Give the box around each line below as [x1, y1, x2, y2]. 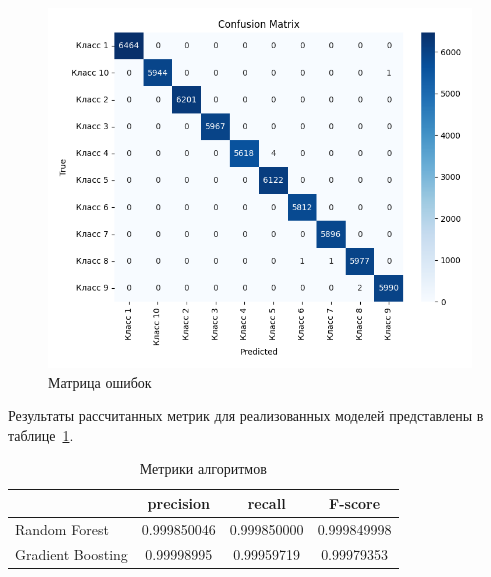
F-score [329, 492, 381, 513]
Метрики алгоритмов [139, 458, 267, 479]
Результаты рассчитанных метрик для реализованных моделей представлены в [8, 405, 484, 426]
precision [147, 492, 210, 513]
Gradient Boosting [15, 543, 128, 564]
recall [247, 492, 286, 513]
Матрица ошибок [48, 371, 152, 392]
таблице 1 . [8, 424, 74, 445]
